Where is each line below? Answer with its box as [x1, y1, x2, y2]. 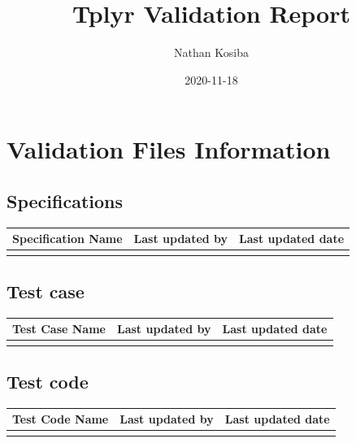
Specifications [7, 188, 124, 213]
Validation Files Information [7, 132, 331, 166]
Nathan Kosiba [174, 44, 249, 61]
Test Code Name [12, 410, 109, 428]
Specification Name [12, 230, 123, 247]
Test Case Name [12, 320, 106, 337]
